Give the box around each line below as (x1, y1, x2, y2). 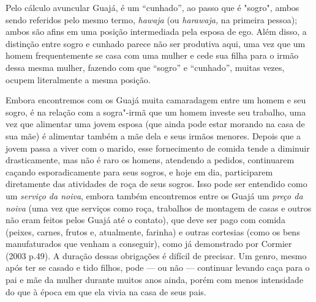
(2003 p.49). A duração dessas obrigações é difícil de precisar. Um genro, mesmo (6, 249, 307, 262)
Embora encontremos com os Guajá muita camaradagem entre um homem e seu (6, 94, 306, 106)
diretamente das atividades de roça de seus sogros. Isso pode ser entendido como (6, 177, 307, 190)
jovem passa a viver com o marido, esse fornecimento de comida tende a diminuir (6, 141, 310, 154)
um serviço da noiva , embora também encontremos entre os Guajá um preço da (6, 189, 303, 202)
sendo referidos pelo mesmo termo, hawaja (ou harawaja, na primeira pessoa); (6, 13, 298, 26)
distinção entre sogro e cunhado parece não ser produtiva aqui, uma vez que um (6, 37, 306, 50)
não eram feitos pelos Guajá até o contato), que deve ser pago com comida (6, 213, 285, 226)
